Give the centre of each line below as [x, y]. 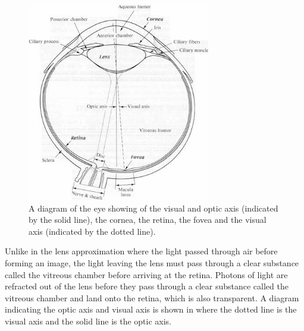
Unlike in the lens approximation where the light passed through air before [141, 251]
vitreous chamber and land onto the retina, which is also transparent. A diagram [152, 297]
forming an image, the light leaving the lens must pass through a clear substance [152, 263]
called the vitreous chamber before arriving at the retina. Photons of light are [146, 274]
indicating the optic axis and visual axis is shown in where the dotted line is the [151, 309]
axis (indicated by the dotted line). [92, 231]
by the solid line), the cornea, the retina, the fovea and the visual [148, 220]
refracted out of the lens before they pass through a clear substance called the [147, 286]
